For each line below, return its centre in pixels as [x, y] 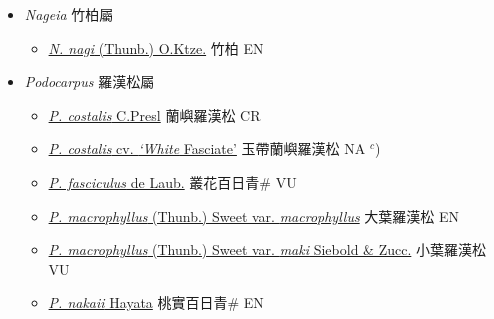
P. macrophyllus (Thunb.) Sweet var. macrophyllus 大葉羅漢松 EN [254, 215]
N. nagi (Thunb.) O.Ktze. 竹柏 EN [156, 47]
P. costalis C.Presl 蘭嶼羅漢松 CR [154, 114]
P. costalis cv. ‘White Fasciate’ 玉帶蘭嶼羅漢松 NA [207, 148]
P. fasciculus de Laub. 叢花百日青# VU [172, 181]
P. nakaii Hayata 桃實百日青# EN [156, 302]
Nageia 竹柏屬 [69, 14]
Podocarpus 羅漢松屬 [89, 81]
